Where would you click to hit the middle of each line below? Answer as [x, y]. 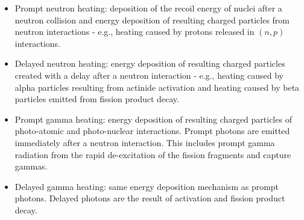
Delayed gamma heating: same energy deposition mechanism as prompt [147, 186]
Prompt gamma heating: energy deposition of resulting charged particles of [153, 119]
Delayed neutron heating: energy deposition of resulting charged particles [150, 63]
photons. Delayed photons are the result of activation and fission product [150, 198]
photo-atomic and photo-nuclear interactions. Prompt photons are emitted [152, 131]
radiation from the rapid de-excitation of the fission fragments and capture [153, 154]
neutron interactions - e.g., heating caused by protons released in [135, 32]
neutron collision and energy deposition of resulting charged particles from [152, 20]
